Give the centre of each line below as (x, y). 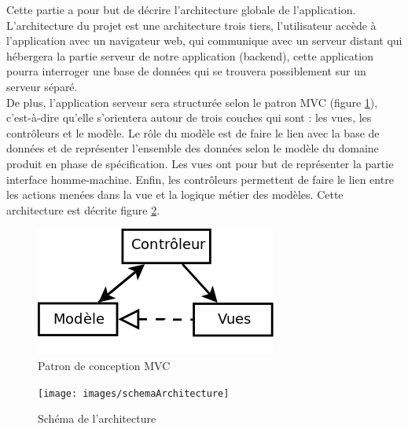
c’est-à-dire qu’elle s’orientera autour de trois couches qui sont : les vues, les (189, 117)
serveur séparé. (42, 86)
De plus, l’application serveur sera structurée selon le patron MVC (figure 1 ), (192, 102)
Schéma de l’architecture (97, 418)
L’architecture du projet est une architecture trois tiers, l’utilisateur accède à (191, 25)
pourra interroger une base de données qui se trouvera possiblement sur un (186, 71)
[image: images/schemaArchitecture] (134, 393)
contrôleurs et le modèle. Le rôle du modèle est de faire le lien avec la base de (193, 132)
